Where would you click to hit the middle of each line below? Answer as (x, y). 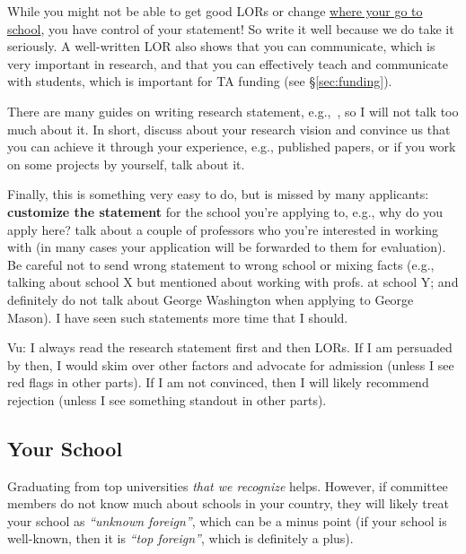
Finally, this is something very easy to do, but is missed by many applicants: (218, 194)
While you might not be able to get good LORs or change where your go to (215, 11)
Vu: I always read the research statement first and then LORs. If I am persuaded (230, 347)
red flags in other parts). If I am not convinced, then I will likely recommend (218, 382)
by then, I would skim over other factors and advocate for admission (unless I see (231, 364)
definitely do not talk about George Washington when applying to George (211, 299)
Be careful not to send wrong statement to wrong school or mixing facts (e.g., (221, 264)
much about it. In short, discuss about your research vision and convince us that (229, 129)
